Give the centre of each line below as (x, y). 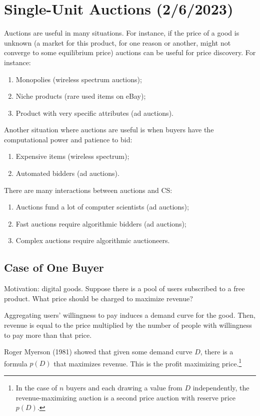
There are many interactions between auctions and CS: (88, 190)
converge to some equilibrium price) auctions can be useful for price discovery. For (130, 52)
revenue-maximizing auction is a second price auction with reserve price (125, 397)
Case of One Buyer (54, 267)
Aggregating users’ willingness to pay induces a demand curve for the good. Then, (130, 315)
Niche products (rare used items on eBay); (81, 96)
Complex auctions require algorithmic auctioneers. (93, 240)
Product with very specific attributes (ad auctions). (94, 113)
